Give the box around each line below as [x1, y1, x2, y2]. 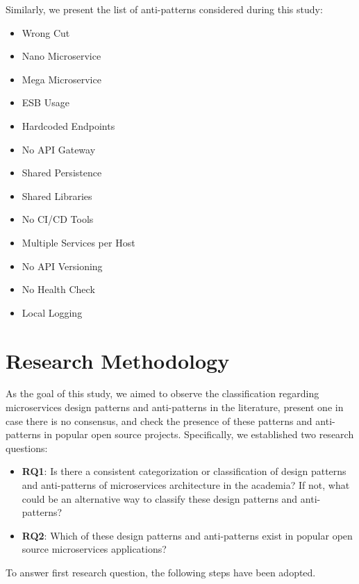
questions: [6, 440, 48, 455]
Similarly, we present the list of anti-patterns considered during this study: [6, 2, 323, 16]
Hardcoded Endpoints [22, 118, 115, 133]
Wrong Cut [22, 25, 70, 40]
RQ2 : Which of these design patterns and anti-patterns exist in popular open [22, 528, 353, 542]
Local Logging [22, 305, 83, 319]
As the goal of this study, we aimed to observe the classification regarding [6, 386, 319, 401]
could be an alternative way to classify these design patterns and [22, 491, 298, 506]
